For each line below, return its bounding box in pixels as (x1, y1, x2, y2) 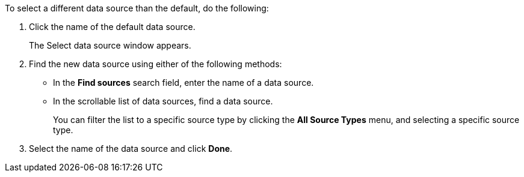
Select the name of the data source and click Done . (29, 143, 233, 154)
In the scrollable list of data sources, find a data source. (53, 96, 273, 106)
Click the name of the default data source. (29, 22, 196, 32)
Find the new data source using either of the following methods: (29, 59, 282, 69)
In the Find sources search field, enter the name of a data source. (53, 77, 314, 88)
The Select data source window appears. (29, 40, 191, 50)
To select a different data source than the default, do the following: (5, 3, 269, 13)
